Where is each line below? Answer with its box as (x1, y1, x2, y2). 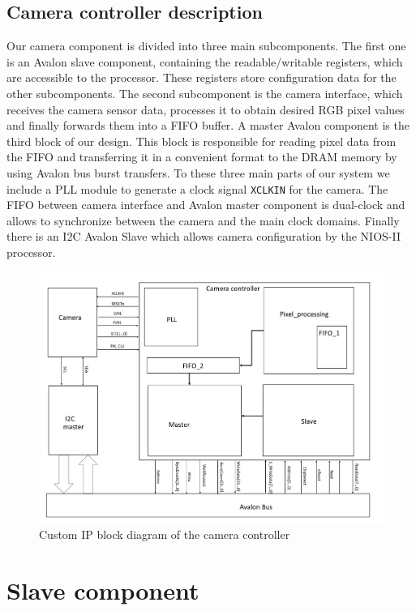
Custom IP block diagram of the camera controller (39, 525, 290, 542)
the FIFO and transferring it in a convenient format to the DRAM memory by (6, 148, 397, 165)
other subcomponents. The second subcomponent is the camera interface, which (6, 84, 403, 101)
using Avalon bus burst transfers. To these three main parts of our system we (6, 164, 390, 181)
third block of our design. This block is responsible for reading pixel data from (6, 132, 397, 149)
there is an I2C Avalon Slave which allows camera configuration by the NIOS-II (6, 228, 401, 245)
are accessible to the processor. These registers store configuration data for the (6, 69, 397, 86)
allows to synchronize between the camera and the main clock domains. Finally (6, 211, 400, 229)
